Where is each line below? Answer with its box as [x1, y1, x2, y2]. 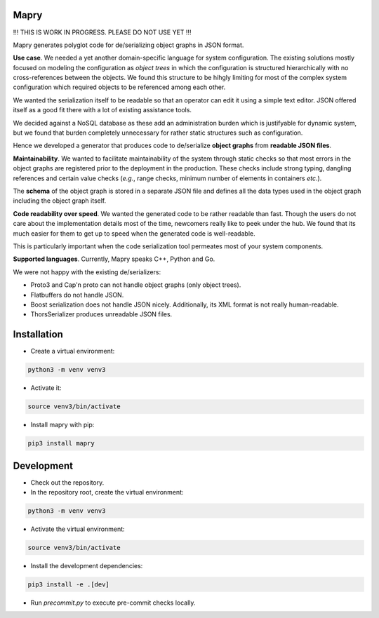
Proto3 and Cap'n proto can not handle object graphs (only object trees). [30, 281, 241, 289]
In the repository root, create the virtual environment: [30, 488, 184, 496]
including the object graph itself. [13, 196, 107, 205]
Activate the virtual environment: [30, 525, 126, 533]
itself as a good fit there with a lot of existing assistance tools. [13, 106, 192, 114]
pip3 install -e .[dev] [27, 580, 110, 589]
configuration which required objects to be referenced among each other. [13, 83, 226, 91]
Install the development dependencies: [30, 561, 143, 570]
